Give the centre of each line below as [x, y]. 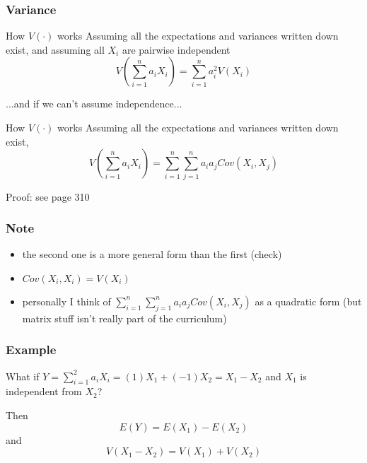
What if [23, 376]
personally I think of [66, 301]
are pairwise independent [176, 49]
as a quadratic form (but [308, 301]
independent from [44, 391]
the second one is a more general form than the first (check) [152, 254]
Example [31, 350]
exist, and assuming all [55, 49]
